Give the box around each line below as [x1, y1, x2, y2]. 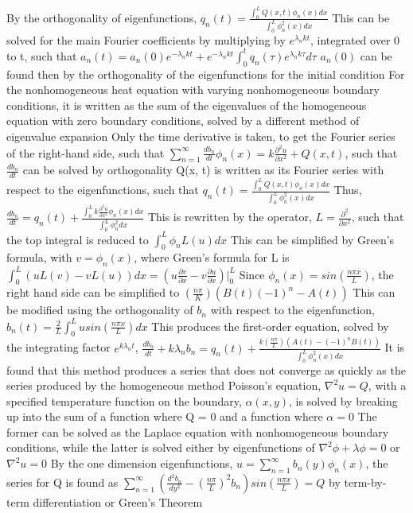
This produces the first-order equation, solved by [151, 317, 389, 334]
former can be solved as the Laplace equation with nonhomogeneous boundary [6, 423, 389, 440]
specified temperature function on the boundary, [6, 392, 242, 409]
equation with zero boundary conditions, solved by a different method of [6, 112, 360, 129]
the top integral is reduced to [6, 231, 149, 247]
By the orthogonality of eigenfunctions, [6, 9, 197, 25]
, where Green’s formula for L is [134, 249, 290, 266]
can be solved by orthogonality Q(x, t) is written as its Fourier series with [22, 161, 384, 178]
